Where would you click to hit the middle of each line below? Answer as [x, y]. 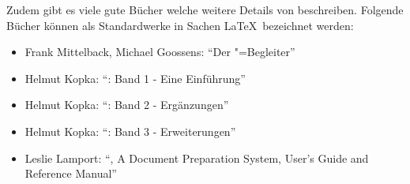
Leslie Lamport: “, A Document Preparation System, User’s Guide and [197, 158]
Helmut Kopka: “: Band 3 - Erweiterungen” [130, 131]
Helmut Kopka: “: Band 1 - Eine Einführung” [135, 78]
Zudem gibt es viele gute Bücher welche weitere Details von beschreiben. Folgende [205, 9]
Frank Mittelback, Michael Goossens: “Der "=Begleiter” [160, 52]
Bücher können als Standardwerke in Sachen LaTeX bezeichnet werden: [180, 25]
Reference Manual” [71, 173]
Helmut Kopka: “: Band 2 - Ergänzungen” [127, 105]
